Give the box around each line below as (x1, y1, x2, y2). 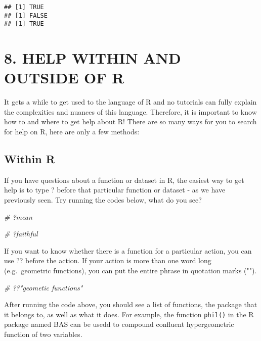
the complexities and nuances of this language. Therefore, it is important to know (4, 106, 257, 117)
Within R (4, 151, 55, 167)
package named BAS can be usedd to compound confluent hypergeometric (4, 319, 234, 329)
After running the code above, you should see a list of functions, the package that (4, 299, 257, 310)
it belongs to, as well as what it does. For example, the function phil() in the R (4, 309, 254, 319)
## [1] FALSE (4, 12, 48, 19)
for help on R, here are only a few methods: (4, 126, 140, 137)
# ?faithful (4, 228, 38, 239)
